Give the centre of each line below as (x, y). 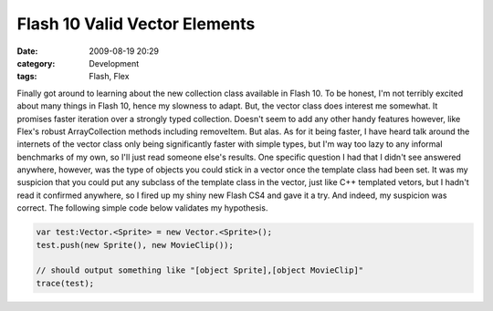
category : (36, 63)
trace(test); (65, 283)
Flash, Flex (109, 77)
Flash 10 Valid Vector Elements (136, 24)
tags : (27, 77)
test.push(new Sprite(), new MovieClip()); (135, 245)
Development (114, 63)
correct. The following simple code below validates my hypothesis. (142, 208)
